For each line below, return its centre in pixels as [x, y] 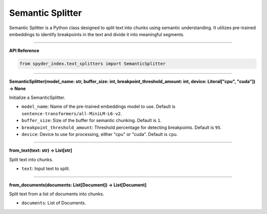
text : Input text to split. [46, 169]
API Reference [24, 51]
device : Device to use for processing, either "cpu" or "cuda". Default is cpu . [100, 134]
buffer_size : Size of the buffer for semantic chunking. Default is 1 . [91, 121]
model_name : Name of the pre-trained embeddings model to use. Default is [98, 107]
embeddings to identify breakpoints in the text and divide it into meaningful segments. [97, 34]
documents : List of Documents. [54, 203]
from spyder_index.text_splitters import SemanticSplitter [92, 64]
